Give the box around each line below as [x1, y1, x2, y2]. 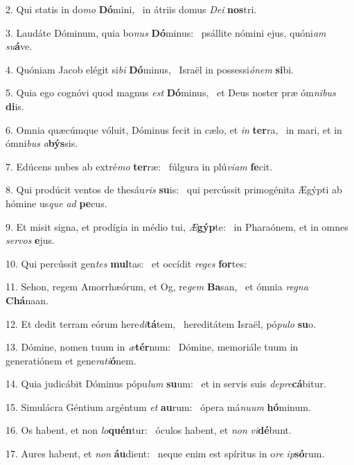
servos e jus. [6, 233, 55, 247]
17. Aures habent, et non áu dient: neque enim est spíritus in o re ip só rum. [6, 446, 325, 461]
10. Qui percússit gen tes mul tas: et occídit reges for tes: [6, 256, 247, 270]
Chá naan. [6, 292, 48, 307]
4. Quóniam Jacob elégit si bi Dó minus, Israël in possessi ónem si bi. [6, 62, 294, 76]
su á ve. [6, 39, 33, 53]
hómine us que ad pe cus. [6, 195, 107, 210]
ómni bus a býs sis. [6, 136, 78, 150]
